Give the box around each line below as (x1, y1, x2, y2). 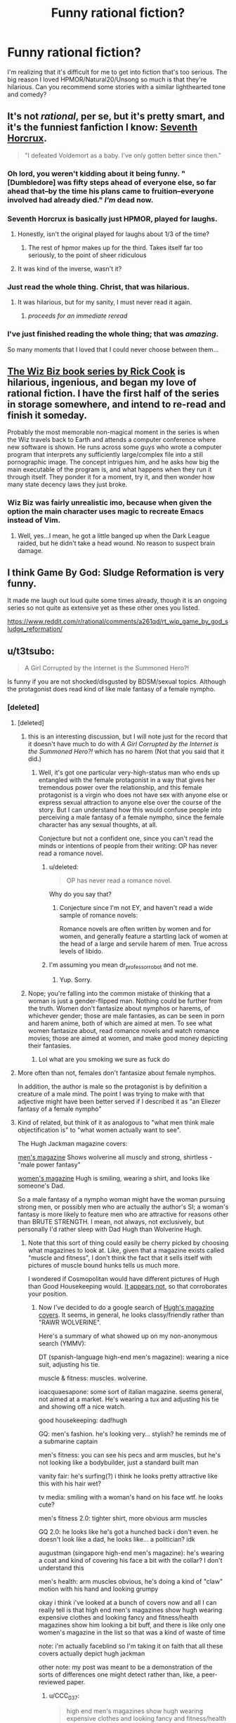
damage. (17, 546, 44, 554)
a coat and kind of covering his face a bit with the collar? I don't (38, 1556, 223, 1565)
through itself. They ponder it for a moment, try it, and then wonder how (7, 473, 216, 481)
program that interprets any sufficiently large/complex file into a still (7, 450, 204, 459)
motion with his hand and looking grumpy (38, 1585, 159, 1593)
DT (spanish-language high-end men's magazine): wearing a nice (38, 1353, 229, 1361)
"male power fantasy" (17, 1161, 81, 1169)
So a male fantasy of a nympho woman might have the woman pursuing (17, 1195, 225, 1204)
